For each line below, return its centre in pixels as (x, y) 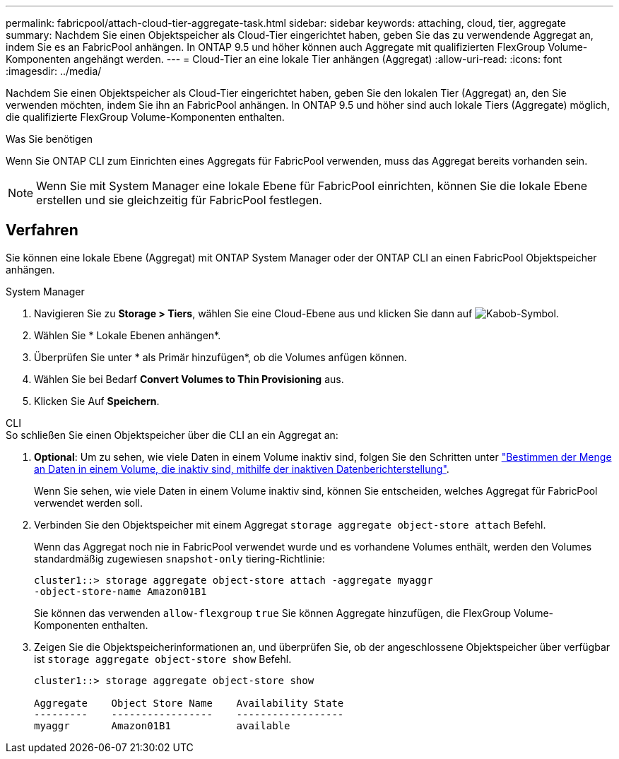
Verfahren (42, 230)
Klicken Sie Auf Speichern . (97, 401)
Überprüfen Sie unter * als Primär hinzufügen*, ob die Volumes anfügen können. (220, 357)
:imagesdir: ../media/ (54, 71)
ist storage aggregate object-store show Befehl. (163, 659)
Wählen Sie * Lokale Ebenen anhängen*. (128, 335)
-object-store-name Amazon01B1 (120, 591)
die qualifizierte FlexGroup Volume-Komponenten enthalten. (145, 117)
